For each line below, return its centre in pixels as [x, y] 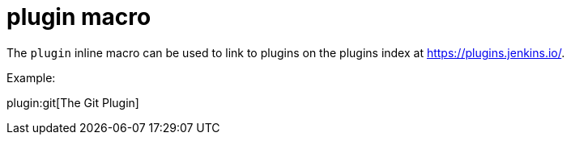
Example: [31, 77]
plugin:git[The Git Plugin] [73, 102]
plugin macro [79, 17]
